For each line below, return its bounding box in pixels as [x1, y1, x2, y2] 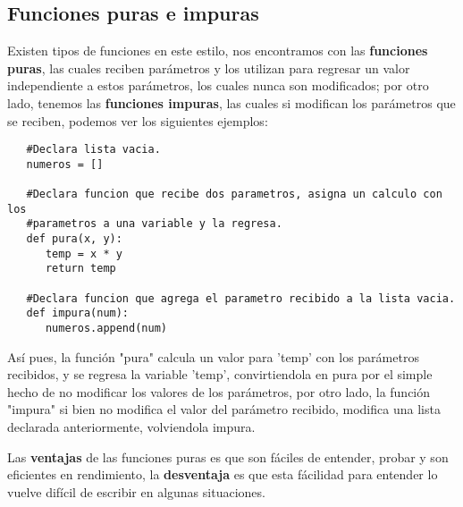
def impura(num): [26, 307, 130, 320]
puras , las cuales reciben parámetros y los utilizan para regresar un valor [7, 58, 410, 77]
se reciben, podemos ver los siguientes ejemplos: [7, 111, 268, 130]
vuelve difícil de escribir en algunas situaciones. [7, 482, 265, 501]
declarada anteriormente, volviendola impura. [7, 418, 256, 436]
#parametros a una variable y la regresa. [26, 217, 282, 231]
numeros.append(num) [45, 322, 167, 335]
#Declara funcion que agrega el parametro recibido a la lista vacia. [26, 292, 456, 305]
